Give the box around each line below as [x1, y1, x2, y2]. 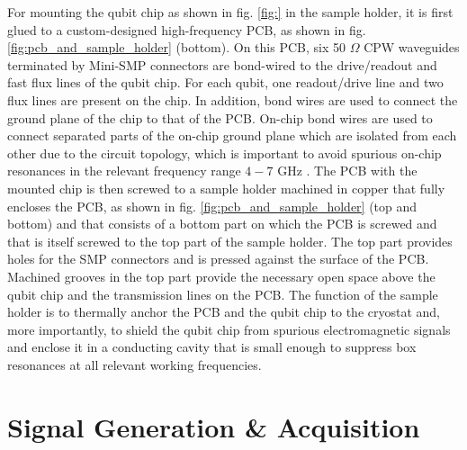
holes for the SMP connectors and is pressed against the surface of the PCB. [7, 249, 429, 268]
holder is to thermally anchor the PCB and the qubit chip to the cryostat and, [7, 302, 440, 321]
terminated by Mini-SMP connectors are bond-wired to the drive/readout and [7, 55, 437, 74]
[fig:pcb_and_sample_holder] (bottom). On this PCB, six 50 [7, 38, 346, 57]
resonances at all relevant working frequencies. [7, 355, 262, 373]
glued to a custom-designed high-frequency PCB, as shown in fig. [7, 20, 366, 39]
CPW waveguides [364, 38, 460, 57]
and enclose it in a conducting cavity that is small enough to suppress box [7, 337, 417, 356]
